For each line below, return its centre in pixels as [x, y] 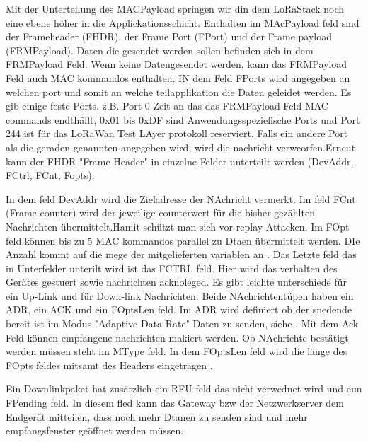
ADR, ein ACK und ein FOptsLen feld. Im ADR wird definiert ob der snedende [179, 309]
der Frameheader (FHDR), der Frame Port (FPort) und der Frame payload [169, 36]
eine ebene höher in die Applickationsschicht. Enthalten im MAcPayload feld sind [183, 22]
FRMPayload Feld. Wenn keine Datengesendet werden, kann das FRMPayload [177, 64]
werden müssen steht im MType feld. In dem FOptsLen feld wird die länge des [177, 351]
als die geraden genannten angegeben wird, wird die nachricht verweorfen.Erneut [181, 147]
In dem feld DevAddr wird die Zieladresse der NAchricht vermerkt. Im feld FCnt [181, 198]
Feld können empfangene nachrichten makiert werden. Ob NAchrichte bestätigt [177, 337]
